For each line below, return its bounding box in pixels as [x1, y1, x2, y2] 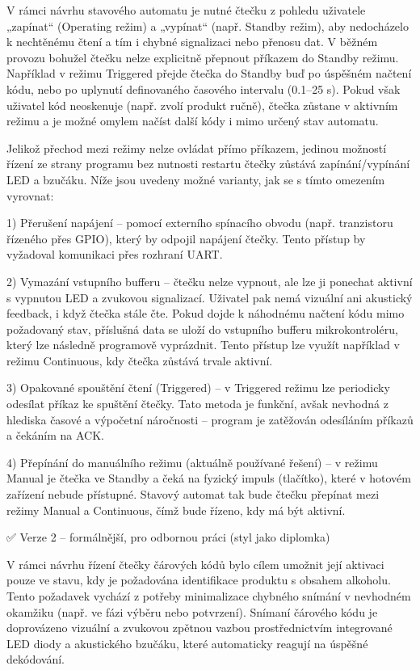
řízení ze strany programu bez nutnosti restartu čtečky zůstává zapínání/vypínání [6, 155, 410, 172]
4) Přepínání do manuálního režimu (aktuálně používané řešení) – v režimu [6, 453, 378, 470]
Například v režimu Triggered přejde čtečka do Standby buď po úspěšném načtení [6, 65, 412, 82]
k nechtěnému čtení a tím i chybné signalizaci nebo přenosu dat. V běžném [6, 33, 378, 50]
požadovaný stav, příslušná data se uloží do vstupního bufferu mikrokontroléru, [6, 320, 398, 337]
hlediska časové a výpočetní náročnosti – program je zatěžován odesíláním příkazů [6, 411, 414, 428]
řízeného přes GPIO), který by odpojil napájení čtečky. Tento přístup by [6, 230, 366, 247]
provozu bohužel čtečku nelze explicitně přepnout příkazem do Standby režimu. [6, 48, 399, 65]
